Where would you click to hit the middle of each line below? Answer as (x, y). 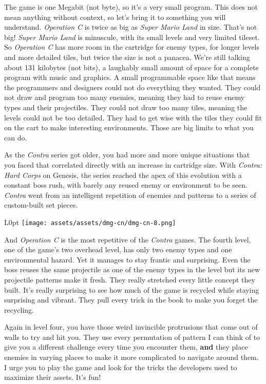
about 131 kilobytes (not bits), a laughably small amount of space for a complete (131, 67)
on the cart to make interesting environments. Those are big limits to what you (129, 127)
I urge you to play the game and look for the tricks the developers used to (121, 367)
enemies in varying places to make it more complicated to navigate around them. (131, 357)
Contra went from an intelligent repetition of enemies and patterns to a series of (130, 195)
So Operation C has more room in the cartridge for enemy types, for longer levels (132, 47)
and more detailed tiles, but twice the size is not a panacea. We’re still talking (127, 57)
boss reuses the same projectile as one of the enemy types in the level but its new (132, 269)
